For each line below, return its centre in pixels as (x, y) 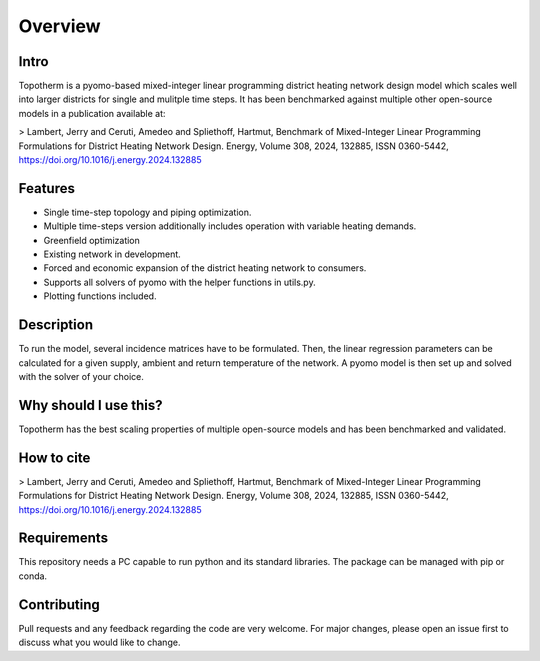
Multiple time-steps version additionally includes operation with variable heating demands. (230, 226)
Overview (59, 26)
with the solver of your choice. (81, 376)
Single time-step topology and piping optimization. (147, 212)
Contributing (59, 604)
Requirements (63, 538)
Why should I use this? (91, 405)
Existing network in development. (112, 254)
